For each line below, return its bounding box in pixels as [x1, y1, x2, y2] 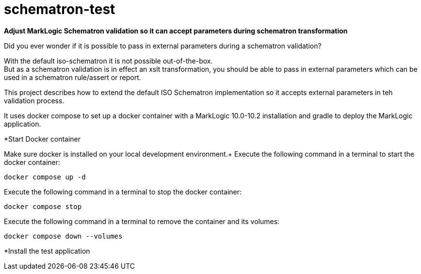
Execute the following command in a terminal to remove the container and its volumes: [4, 217, 280, 226]
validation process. [4, 96, 65, 105]
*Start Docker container [4, 134, 81, 143]
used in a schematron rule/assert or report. [4, 73, 141, 81]
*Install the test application [4, 246, 90, 255]
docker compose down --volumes [4, 232, 123, 240]
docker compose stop [4, 202, 82, 210]
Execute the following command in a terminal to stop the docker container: [4, 187, 242, 196]
